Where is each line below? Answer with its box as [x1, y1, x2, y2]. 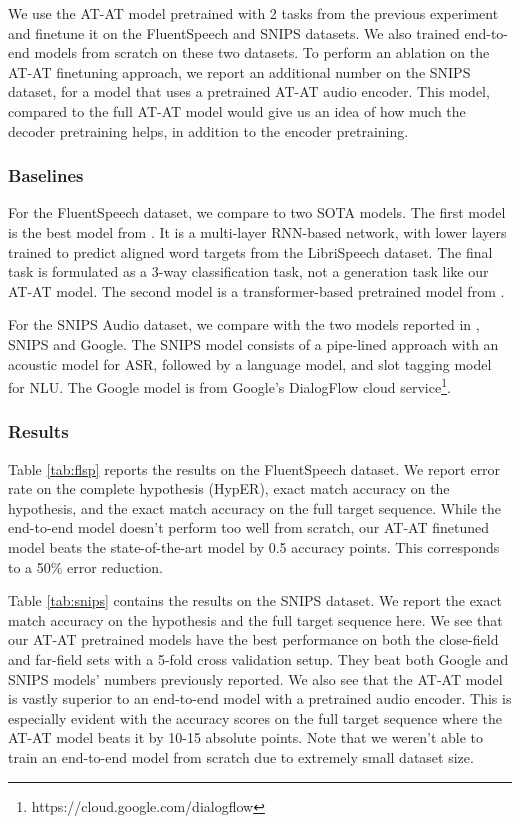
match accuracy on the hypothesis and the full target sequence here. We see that [8, 609, 503, 630]
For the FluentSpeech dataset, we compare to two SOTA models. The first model [8, 202, 506, 223]
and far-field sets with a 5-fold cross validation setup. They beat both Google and [8, 648, 509, 669]
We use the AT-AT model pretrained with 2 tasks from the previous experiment [8, 3, 499, 23]
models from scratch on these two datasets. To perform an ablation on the [34, 42, 490, 63]
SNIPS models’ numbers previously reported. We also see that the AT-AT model [8, 668, 503, 689]
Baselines [8, 163, 84, 188]
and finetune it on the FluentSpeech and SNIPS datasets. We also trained [8, 22, 460, 43]
